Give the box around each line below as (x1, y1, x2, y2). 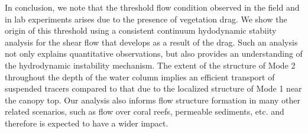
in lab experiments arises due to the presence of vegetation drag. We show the (5, 12, 287, 25)
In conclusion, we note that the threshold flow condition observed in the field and (5, 1, 300, 13)
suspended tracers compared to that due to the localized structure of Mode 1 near (5, 82, 302, 95)
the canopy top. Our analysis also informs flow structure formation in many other (5, 93, 300, 106)
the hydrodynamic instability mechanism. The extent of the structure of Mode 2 (5, 59, 296, 71)
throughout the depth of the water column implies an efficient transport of (5, 70, 275, 83)
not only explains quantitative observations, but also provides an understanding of (5, 47, 303, 60)
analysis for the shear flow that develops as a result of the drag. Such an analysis (5, 35, 298, 48)
